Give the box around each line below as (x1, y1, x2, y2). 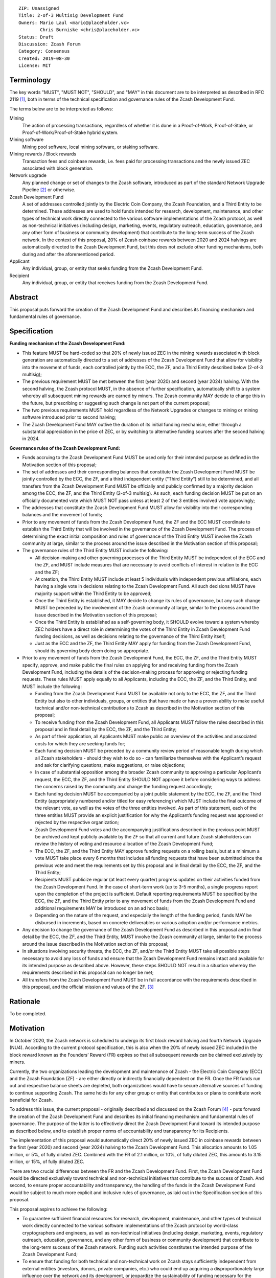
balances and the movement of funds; (22, 512, 102, 518)
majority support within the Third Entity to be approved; (35, 590, 152, 597)
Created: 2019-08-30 (18, 55, 70, 61)
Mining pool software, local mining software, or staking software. (22, 144, 159, 150)
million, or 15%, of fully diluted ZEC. (9, 1158, 84, 1165)
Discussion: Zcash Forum (18, 41, 81, 47)
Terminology (9, 76, 51, 84)
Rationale (9, 997, 40, 1006)
